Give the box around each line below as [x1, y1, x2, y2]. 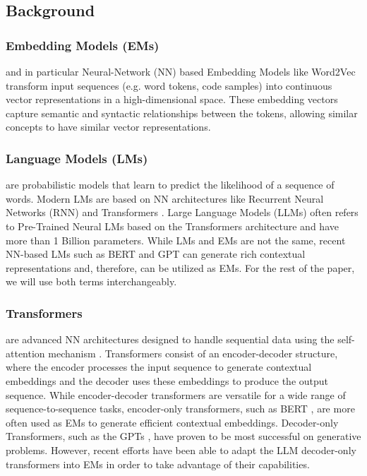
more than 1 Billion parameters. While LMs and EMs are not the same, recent [6, 232, 346, 247]
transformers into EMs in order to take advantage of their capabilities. [6, 456, 310, 471]
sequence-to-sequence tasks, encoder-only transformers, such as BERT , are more [6, 401, 355, 416]
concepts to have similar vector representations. [6, 119, 211, 134]
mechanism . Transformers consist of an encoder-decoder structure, [48, 345, 338, 360]
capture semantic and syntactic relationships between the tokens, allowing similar [6, 105, 358, 120]
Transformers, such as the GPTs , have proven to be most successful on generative [6, 429, 361, 444]
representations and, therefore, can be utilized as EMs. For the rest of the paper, [6, 260, 355, 275]
